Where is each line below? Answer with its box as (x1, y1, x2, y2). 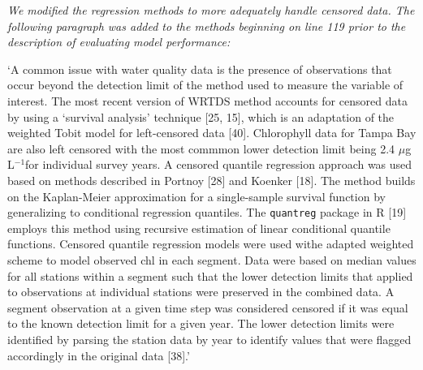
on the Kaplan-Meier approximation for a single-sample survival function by (7, 187, 386, 204)
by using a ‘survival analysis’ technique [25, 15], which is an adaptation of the (7, 108, 395, 125)
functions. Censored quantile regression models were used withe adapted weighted (7, 235, 414, 252)
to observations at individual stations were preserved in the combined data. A (7, 283, 395, 300)
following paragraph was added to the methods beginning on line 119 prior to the (7, 17, 406, 34)
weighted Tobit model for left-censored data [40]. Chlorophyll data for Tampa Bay (7, 124, 417, 141)
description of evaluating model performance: (7, 33, 231, 50)
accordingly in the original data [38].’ (7, 346, 190, 364)
